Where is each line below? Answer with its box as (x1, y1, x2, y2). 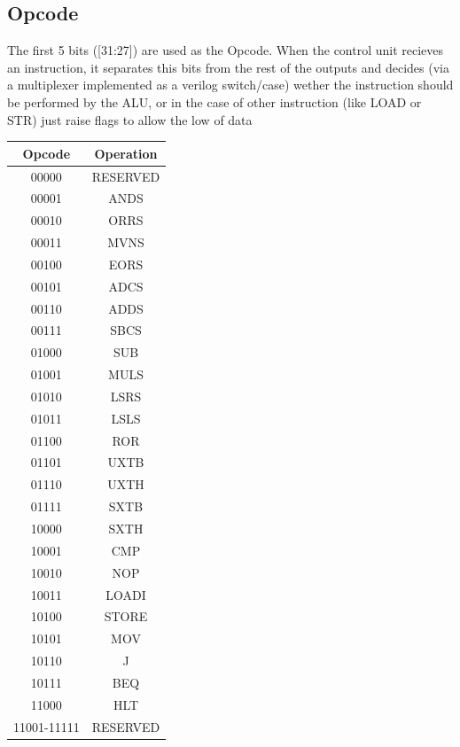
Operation (94, 144, 158, 162)
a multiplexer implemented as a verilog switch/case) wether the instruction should (7, 75, 454, 94)
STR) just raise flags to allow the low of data (7, 110, 253, 128)
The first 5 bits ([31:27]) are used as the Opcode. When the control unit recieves (7, 41, 444, 59)
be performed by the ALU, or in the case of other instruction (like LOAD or (7, 92, 422, 111)
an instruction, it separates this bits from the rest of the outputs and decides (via (7, 58, 449, 76)
